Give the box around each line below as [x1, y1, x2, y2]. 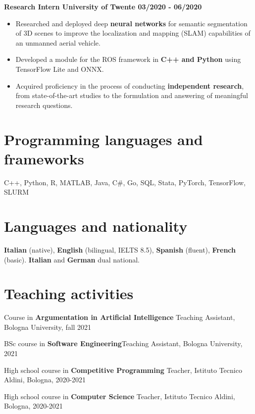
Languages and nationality [4, 216, 188, 236]
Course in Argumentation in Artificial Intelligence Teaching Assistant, [4, 312, 235, 322]
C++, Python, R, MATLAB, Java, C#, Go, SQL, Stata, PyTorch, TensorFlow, [4, 177, 246, 187]
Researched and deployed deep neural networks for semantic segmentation [15, 18, 248, 28]
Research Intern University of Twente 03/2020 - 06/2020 [4, 1, 202, 11]
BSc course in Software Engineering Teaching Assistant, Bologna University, [4, 338, 243, 349]
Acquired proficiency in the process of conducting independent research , [15, 80, 244, 91]
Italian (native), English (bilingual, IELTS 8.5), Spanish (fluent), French [4, 244, 236, 255]
